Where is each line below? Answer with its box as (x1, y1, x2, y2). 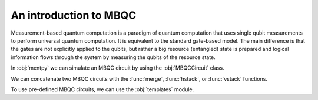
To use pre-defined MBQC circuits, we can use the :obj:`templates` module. (11, 85, 194, 93)
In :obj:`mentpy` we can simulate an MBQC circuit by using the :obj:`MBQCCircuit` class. (11, 64, 224, 71)
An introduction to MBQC (11, 9, 137, 22)
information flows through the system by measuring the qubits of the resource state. (11, 53, 216, 61)
